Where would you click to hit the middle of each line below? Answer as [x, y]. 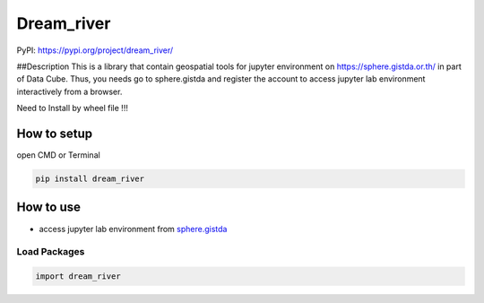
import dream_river [78, 277]
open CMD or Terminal [58, 155]
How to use [48, 208]
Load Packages [51, 252]
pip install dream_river [90, 179]
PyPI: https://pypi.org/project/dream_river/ [95, 50]
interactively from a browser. [69, 91]
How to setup [55, 133]
